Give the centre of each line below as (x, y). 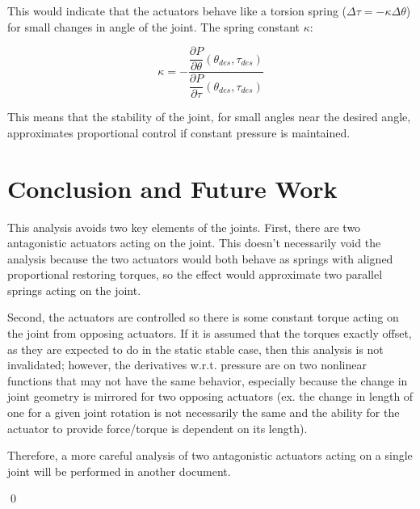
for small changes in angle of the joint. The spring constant (154, 26)
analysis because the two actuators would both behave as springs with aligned (200, 258)
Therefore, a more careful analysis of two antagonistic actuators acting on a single (210, 455)
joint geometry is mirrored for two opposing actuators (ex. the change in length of (210, 396)
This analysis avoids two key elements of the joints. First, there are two (184, 227)
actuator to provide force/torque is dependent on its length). (157, 428)
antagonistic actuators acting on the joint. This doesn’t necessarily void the (194, 243)
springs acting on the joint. (74, 290)
